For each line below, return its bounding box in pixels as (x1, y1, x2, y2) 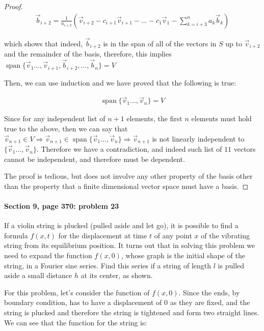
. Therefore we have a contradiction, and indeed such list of (36, 144, 222, 154)
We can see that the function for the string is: (4, 317, 147, 327)
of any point (154, 230, 192, 240)
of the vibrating (201, 230, 250, 240)
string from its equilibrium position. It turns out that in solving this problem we (4, 240, 255, 251)
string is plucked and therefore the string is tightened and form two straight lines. (4, 307, 259, 317)
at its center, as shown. (81, 270, 153, 281)
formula (4, 230, 28, 240)
